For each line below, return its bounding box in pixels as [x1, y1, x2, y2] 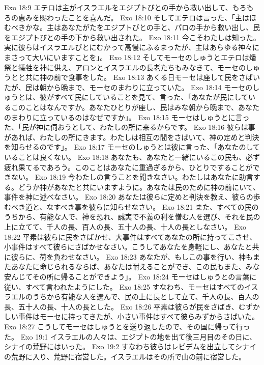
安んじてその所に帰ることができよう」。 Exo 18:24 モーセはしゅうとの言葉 [4, 271, 250, 282]
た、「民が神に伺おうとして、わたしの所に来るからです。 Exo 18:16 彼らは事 [4, 122, 255, 132]
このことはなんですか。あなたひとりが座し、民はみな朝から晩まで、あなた [11, 101, 260, 112]
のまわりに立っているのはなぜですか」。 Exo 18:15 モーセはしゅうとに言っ [4, 111, 250, 122]
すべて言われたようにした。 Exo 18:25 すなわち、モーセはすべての [25, 281, 245, 292]
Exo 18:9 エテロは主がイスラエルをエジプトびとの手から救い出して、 [4, 2, 232, 12]
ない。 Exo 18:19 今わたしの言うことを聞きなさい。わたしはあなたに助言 [11, 172, 253, 182]
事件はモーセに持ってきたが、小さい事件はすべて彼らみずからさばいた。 [18, 311, 259, 322]
